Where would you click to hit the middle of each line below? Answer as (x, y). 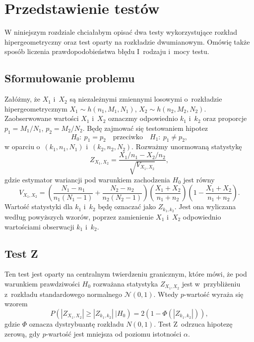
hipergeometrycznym (36, 108)
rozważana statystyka (126, 283)
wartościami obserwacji (39, 226)
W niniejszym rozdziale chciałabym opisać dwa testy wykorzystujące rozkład (121, 32)
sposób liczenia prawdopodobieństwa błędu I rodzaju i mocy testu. (107, 51)
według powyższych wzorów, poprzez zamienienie (79, 216)
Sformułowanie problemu (70, 78)
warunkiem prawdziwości (42, 283)
